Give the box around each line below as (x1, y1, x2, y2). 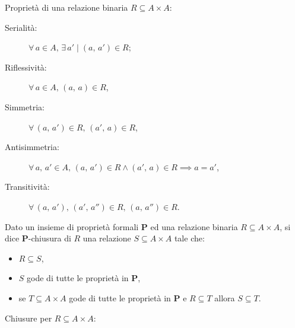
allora (214, 291, 235, 304)
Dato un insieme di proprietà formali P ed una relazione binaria (5, 220, 238, 233)
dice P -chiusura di (5, 232, 71, 244)
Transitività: (5, 180, 50, 193)
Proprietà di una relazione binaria (5, 1, 128, 13)
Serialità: (5, 21, 37, 33)
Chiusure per (5, 311, 52, 324)
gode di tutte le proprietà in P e (69, 291, 187, 304)
